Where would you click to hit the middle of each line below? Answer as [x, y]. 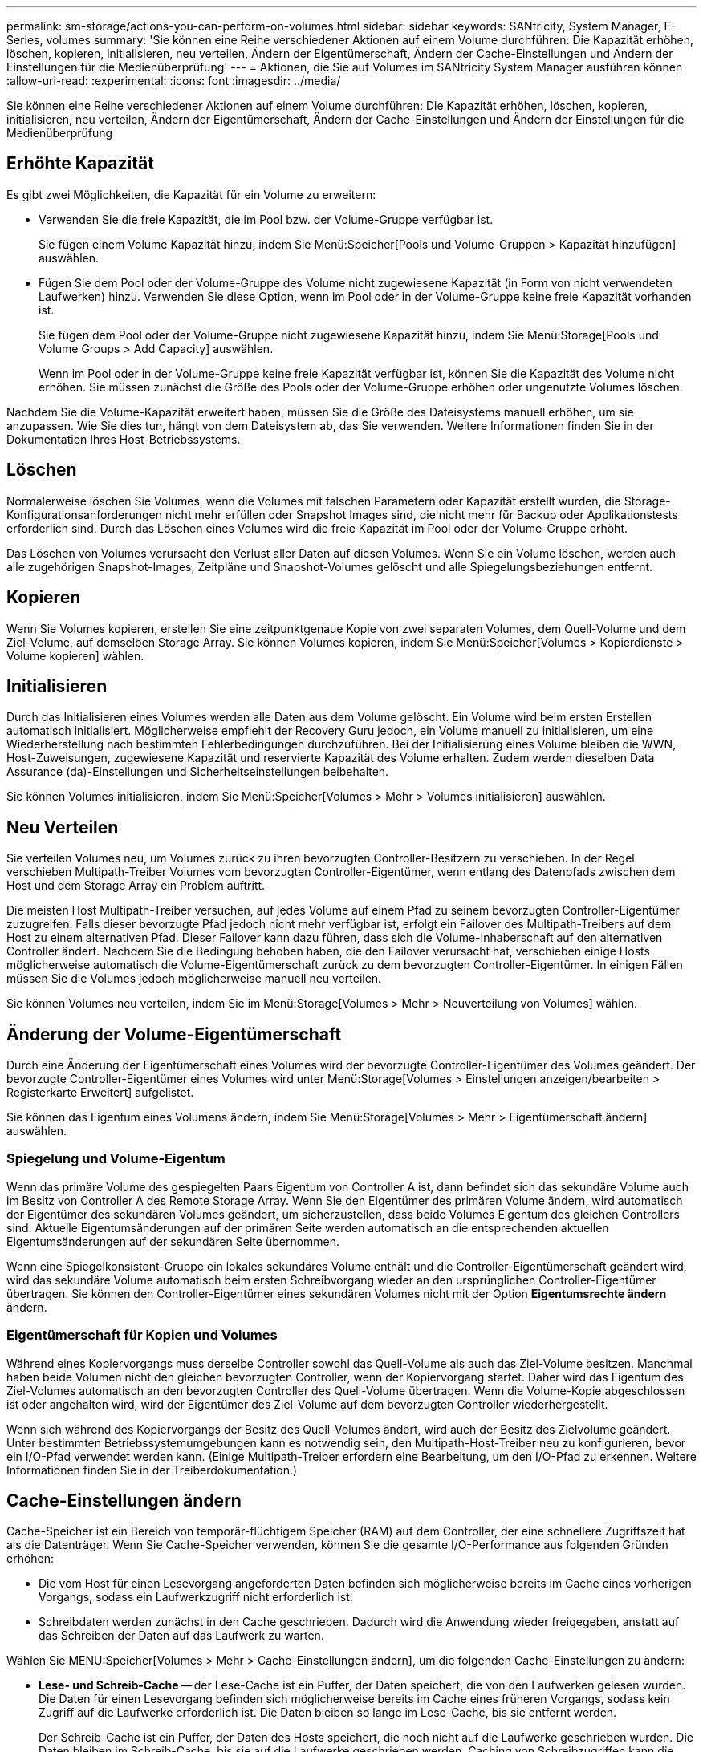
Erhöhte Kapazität [80, 164]
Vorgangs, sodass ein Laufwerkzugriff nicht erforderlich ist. [196, 1597]
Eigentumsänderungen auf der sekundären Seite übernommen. [173, 1241]
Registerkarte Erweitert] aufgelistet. [100, 1093]
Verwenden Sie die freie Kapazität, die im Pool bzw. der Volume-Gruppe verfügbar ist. [266, 219]
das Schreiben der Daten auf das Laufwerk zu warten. [181, 1636]
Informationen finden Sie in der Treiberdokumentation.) [152, 1470]
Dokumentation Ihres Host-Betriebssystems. [124, 439]
